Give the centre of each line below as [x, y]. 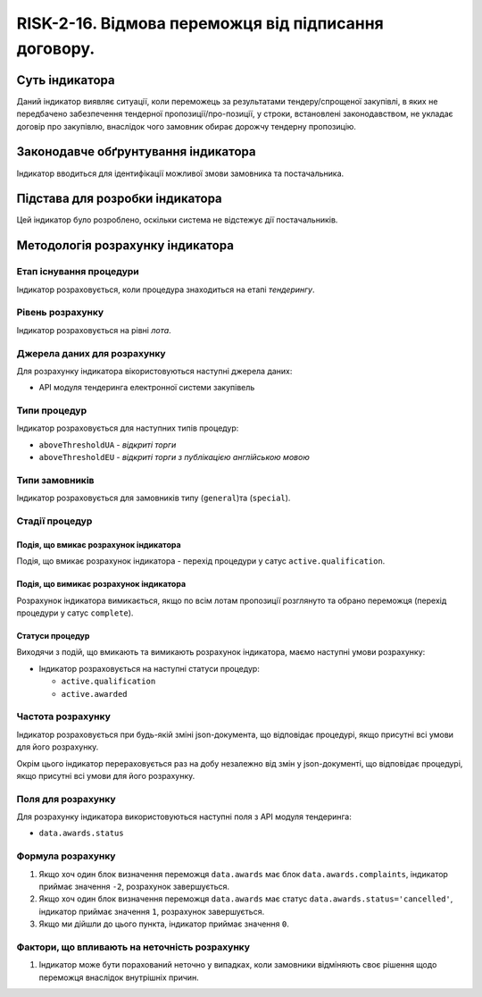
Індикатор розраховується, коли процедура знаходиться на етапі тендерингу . [166, 289]
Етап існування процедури [78, 272]
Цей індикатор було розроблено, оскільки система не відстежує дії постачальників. [177, 220]
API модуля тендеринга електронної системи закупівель [147, 388]
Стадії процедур [54, 521]
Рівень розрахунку [60, 313]
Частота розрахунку [63, 716]
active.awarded [95, 694]
